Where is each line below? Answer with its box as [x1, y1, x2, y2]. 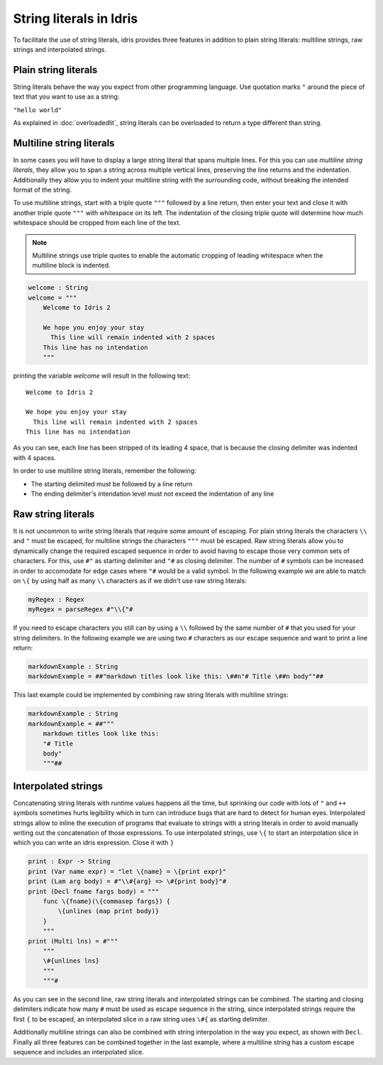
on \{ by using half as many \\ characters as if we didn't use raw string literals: [13, 576, 248, 585]
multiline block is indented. [32, 261, 111, 270]
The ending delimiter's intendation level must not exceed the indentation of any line [30, 490, 274, 498]
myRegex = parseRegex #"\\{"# [28, 606, 133, 613]
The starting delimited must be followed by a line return [30, 479, 193, 488]
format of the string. [13, 185, 72, 195]
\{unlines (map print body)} [57, 907, 160, 915]
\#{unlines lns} [43, 957, 99, 965]
